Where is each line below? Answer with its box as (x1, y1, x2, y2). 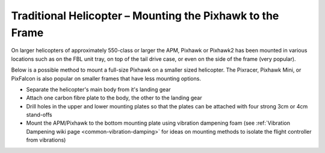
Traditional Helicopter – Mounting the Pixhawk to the (11, 9, 279, 22)
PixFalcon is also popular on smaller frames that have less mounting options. (11, 75, 202, 82)
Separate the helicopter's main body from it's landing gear (26, 86, 171, 93)
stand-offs (26, 111, 52, 119)
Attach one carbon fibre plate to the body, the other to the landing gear (26, 94, 202, 102)
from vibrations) (26, 136, 66, 144)
